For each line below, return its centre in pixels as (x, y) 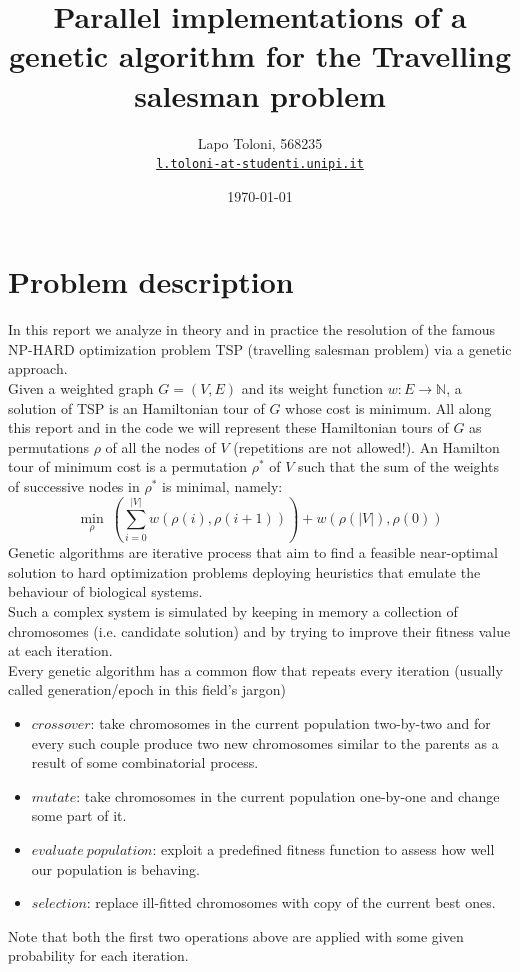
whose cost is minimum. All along (388, 407)
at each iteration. (60, 650)
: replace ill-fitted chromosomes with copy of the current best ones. (291, 902)
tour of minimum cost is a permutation (128, 466)
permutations (49, 446)
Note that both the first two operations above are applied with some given (236, 935)
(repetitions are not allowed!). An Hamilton (366, 446)
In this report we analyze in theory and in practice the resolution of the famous (251, 329)
